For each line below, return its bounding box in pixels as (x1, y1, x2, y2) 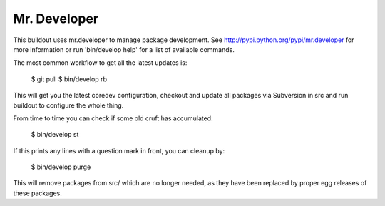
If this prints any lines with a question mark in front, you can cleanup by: (13, 146, 225, 155)
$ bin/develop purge (31, 163, 91, 171)
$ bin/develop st (31, 130, 79, 139)
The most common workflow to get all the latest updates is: (13, 58, 188, 67)
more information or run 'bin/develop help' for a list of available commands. (13, 45, 235, 53)
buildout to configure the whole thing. (13, 101, 124, 110)
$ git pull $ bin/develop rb (31, 75, 107, 83)
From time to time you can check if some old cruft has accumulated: (13, 114, 213, 123)
